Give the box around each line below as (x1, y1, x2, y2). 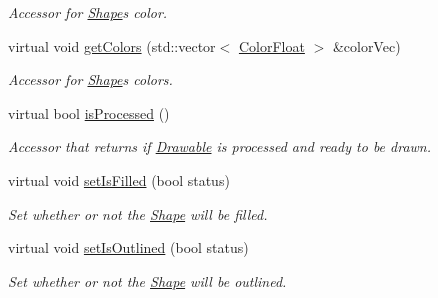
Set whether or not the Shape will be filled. (8, 203, 268, 224)
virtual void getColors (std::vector (8, 35, 216, 56)
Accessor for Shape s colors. (8, 69, 173, 90)
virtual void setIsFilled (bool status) (8, 169, 230, 190)
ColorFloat (238, 35, 305, 56)
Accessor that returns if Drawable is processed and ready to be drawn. (8, 136, 432, 157)
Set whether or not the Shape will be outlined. (8, 270, 287, 291)
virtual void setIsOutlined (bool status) (8, 237, 249, 258)
